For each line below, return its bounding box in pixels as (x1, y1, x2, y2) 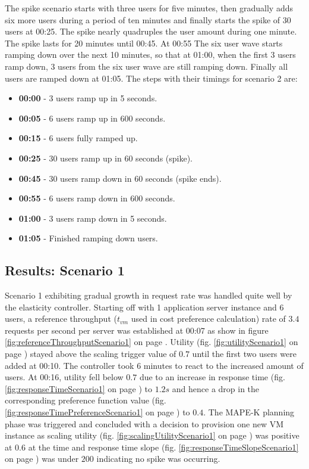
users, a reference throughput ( (5, 312, 117, 325)
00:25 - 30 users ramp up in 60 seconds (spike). (18, 151, 193, 164)
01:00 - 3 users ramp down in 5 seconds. (18, 212, 167, 224)
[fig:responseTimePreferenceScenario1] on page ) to (5, 406, 190, 418)
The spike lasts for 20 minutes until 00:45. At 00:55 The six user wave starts (5, 36, 283, 49)
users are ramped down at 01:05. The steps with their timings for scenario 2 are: (5, 72, 298, 84)
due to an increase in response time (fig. (139, 371, 285, 383)
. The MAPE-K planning (203, 406, 295, 418)
